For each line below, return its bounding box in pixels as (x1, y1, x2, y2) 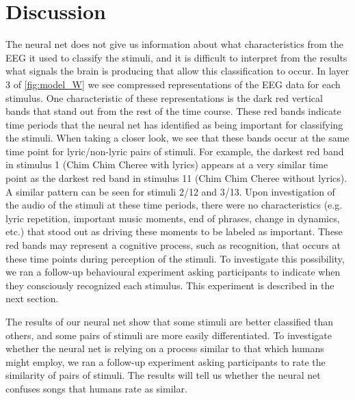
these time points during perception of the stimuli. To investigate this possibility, (5, 251, 345, 265)
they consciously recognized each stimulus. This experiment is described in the (5, 278, 334, 292)
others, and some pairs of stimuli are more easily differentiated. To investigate (5, 328, 332, 342)
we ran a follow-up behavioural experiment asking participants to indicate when (5, 265, 341, 279)
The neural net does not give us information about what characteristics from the (5, 37, 344, 51)
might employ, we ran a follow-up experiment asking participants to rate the (5, 354, 326, 369)
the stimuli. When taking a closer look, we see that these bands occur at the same (5, 131, 350, 145)
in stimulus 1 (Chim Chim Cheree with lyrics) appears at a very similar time (5, 157, 328, 172)
